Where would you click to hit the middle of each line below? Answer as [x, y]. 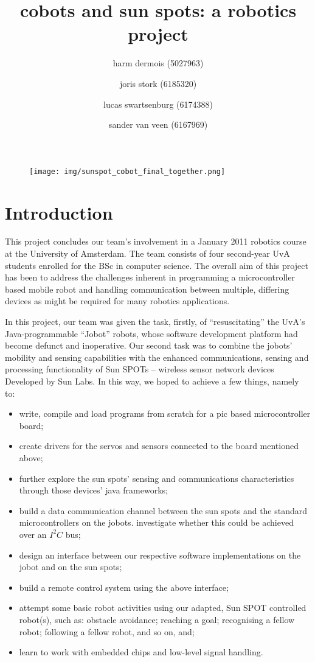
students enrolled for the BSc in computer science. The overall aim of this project [157, 265]
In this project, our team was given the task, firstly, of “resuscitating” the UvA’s [155, 322]
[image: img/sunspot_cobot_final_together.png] [127, 171]
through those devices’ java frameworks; [93, 490]
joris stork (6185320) [158, 83]
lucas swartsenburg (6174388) [158, 104]
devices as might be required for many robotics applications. [117, 301]
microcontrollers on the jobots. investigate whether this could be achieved [156, 522]
